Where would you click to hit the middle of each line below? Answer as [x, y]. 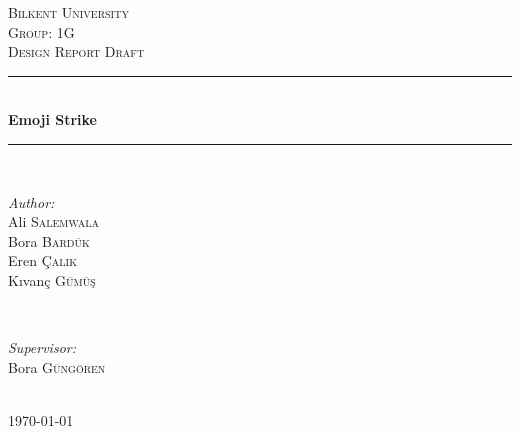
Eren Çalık [42, 260]
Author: [31, 201]
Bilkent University [68, 12]
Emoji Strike [52, 119]
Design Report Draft [76, 51]
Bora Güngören [57, 366]
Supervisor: [42, 347]
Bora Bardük [49, 240]
